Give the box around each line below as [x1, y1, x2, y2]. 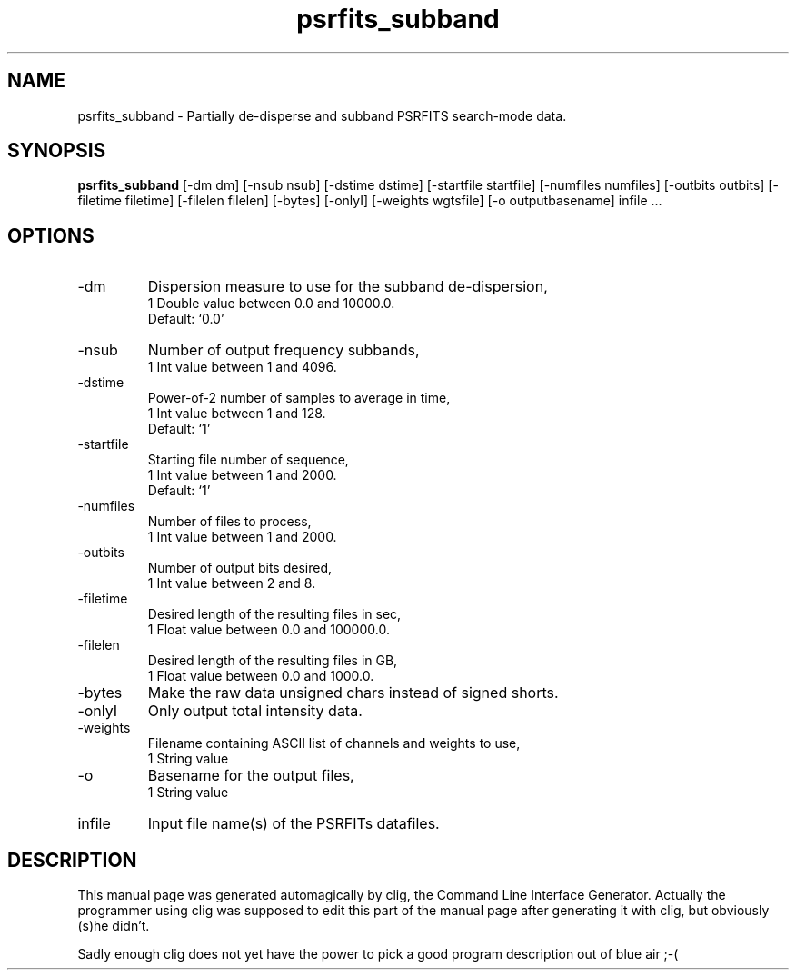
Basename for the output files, [147, 766, 354, 785]
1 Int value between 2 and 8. [147, 575, 316, 592]
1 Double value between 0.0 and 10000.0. [147, 295, 395, 312]
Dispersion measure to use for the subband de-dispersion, [147, 277, 548, 296]
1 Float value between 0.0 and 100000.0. [147, 622, 390, 638]
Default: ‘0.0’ [147, 311, 224, 327]
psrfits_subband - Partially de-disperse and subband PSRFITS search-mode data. [77, 107, 567, 124]
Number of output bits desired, [147, 560, 333, 576]
